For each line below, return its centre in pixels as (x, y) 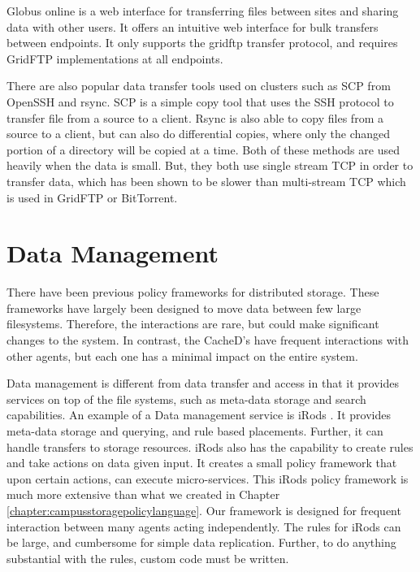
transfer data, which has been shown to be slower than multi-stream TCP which (206, 181)
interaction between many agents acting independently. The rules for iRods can (204, 526)
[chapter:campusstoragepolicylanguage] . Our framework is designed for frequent (204, 510)
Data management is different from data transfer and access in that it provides (203, 383)
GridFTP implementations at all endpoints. (115, 58)
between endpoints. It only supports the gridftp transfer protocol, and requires (202, 43)
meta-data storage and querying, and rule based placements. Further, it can (195, 431)
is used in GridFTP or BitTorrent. (92, 197)
